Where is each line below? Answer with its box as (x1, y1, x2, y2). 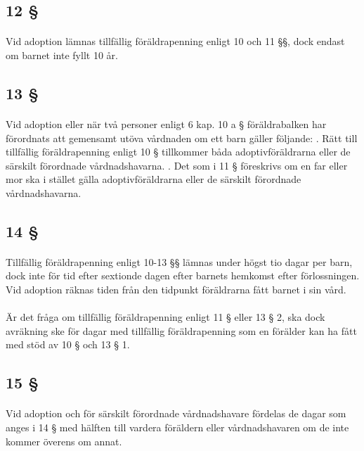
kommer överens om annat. (6, 433, 122, 448)
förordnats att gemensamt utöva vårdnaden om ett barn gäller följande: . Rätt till (6, 130, 358, 145)
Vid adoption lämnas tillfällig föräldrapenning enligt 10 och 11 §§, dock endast (6, 34, 345, 49)
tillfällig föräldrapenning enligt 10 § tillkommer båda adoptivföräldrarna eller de (6, 144, 351, 159)
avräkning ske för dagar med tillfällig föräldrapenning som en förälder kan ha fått (6, 323, 357, 338)
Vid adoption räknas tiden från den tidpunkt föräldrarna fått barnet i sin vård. (6, 282, 346, 297)
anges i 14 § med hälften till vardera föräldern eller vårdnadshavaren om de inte (6, 420, 349, 434)
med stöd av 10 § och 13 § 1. (6, 337, 130, 352)
